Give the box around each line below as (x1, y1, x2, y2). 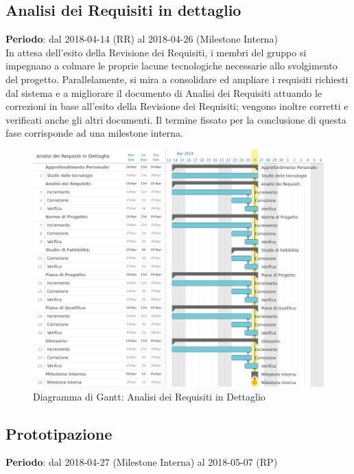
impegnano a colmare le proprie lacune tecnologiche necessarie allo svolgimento (5, 58, 338, 73)
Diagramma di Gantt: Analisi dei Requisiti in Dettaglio (33, 389, 265, 403)
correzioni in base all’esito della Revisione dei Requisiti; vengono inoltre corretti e (5, 99, 349, 113)
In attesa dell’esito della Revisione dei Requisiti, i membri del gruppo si (5, 45, 307, 59)
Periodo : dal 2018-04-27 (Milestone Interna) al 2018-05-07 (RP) (5, 455, 278, 469)
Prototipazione (5, 422, 113, 444)
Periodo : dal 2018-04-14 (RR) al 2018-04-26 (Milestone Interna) (5, 32, 278, 46)
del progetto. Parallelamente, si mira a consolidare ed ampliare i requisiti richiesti (5, 71, 349, 86)
